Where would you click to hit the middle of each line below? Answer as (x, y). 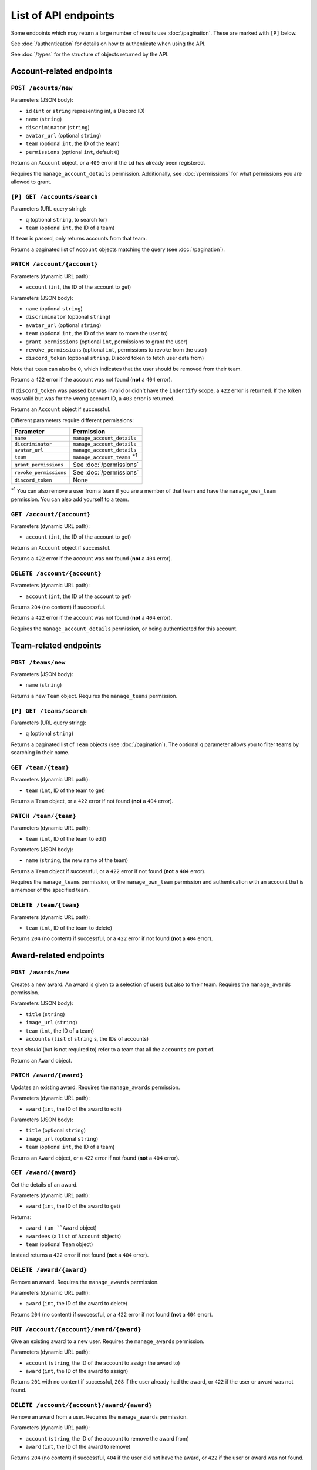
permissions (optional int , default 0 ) (72, 152)
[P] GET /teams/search (49, 711)
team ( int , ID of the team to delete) (69, 928)
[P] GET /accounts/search (54, 197)
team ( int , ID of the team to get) (65, 790)
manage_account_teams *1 (105, 456)
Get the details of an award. (44, 1184)
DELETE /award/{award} (49, 1270)
